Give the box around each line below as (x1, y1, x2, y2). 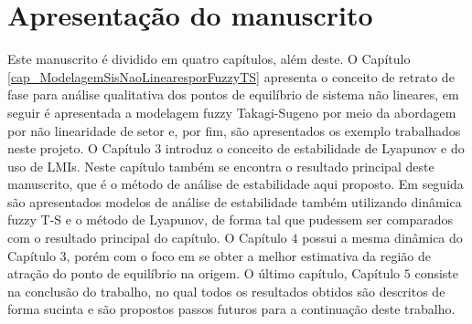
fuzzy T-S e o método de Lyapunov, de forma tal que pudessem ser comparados (7, 210, 454, 229)
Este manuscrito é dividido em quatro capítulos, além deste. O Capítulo (7, 49, 411, 68)
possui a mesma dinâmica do (302, 228, 463, 247)
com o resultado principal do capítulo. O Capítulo (7, 228, 287, 247)
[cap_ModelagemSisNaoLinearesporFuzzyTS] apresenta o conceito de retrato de (7, 67, 455, 86)
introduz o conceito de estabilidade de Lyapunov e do (165, 139, 465, 158)
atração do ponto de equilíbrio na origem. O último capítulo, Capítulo (7, 264, 401, 283)
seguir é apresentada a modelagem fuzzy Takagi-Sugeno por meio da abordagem (7, 102, 456, 121)
